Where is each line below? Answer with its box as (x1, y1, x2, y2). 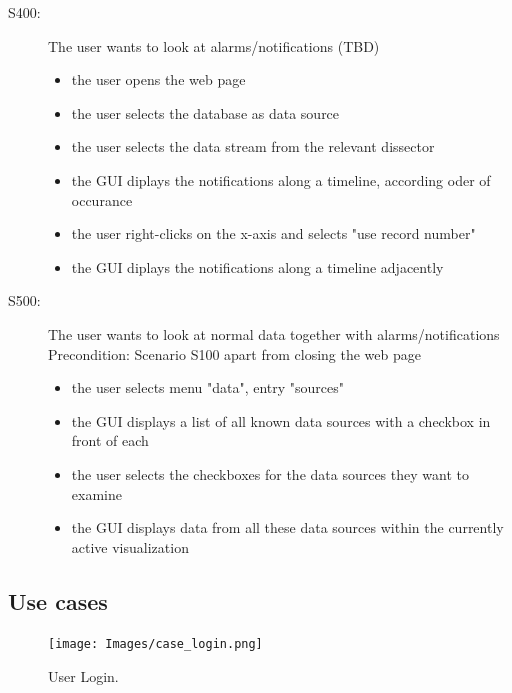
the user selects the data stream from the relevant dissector (71, 136, 435, 157)
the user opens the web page (71, 69, 246, 90)
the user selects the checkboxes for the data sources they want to (71, 463, 469, 484)
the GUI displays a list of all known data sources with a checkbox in (71, 410, 491, 431)
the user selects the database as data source (71, 102, 340, 123)
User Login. (48, 666, 119, 687)
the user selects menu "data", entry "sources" (71, 377, 345, 398)
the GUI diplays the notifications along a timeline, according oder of (71, 169, 491, 190)
